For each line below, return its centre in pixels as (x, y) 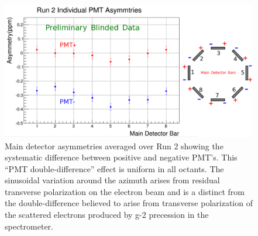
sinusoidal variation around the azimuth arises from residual (112, 180)
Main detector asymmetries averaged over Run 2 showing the (114, 146)
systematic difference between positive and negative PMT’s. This (121, 157)
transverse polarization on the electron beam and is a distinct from (125, 191)
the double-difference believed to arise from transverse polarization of (129, 203)
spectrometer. (29, 226)
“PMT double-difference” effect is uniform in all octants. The (114, 168)
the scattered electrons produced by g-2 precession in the (107, 215)
